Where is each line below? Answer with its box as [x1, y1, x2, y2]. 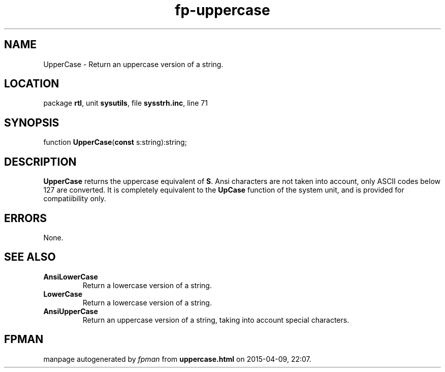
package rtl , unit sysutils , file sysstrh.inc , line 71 [43, 99, 208, 108]
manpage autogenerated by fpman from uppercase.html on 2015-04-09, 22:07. [43, 354, 311, 363]
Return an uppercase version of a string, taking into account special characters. [82, 315, 349, 324]
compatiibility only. [43, 194, 106, 203]
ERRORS [4, 211, 47, 225]
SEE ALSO [4, 251, 56, 264]
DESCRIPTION [4, 155, 77, 168]
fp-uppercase [175, 2, 270, 19]
